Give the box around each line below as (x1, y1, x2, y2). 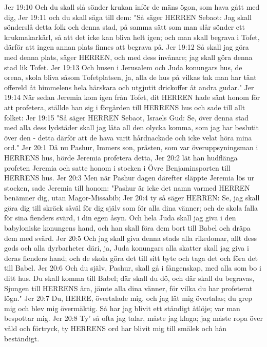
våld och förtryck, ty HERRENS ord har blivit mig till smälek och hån (4, 323, 227, 333)
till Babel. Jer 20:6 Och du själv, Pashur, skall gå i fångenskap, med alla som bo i (4, 262, 261, 273)
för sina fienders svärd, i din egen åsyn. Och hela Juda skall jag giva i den (4, 212, 236, 223)
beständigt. (4, 333, 40, 343)
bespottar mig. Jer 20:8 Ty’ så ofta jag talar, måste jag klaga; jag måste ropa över (4, 313, 263, 323)
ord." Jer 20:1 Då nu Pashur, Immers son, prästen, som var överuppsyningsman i (4, 142, 258, 153)
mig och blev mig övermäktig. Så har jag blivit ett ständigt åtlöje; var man (4, 302, 240, 313)
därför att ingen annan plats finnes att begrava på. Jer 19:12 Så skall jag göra (4, 42, 249, 52)
